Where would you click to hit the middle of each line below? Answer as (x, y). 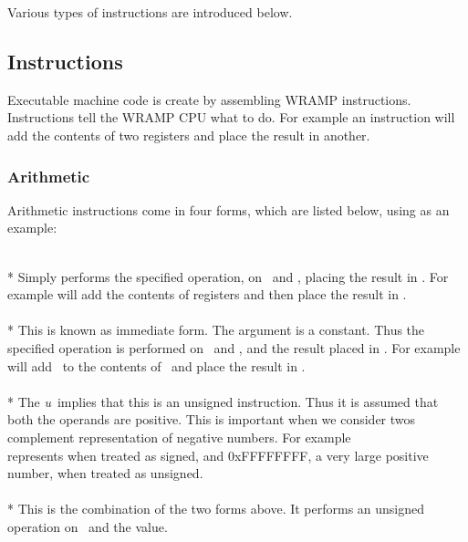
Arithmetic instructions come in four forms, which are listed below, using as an (229, 209)
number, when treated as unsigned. (105, 473)
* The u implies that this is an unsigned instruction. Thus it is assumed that (223, 401)
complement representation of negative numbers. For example (179, 437)
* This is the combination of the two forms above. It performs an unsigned (216, 509)
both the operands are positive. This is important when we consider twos (212, 419)
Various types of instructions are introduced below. (150, 12)
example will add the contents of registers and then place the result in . (207, 294)
